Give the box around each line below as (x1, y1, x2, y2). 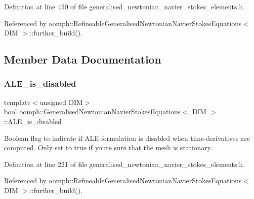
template (4, 97, 31, 107)
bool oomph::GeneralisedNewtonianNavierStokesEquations (4, 106, 181, 117)
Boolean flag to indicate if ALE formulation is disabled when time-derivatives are (4, 133, 250, 143)
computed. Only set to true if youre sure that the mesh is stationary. (4, 142, 212, 153)
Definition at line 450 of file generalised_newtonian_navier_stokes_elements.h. (4, 1, 245, 11)
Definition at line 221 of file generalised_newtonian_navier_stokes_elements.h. (4, 159, 245, 169)
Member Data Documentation (4, 52, 162, 67)
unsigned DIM (40, 97, 83, 107)
